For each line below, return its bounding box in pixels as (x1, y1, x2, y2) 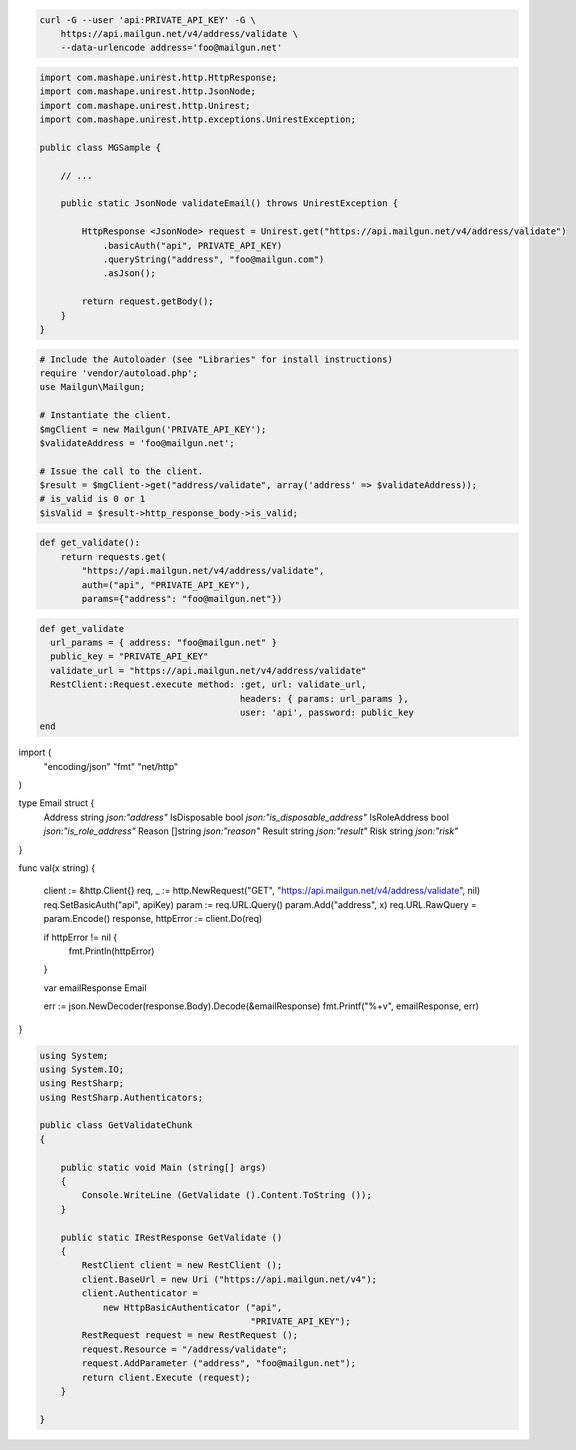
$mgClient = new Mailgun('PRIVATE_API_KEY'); (39, 423, 267, 435)
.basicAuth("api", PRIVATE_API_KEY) (102, 240, 283, 251)
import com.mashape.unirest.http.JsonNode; (39, 86, 257, 97)
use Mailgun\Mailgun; (39, 381, 146, 393)
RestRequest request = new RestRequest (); (81, 1330, 299, 1341)
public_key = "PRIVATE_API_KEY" (50, 651, 209, 662)
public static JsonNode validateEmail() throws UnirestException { (60, 198, 399, 209)
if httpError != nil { (43, 931, 118, 943)
